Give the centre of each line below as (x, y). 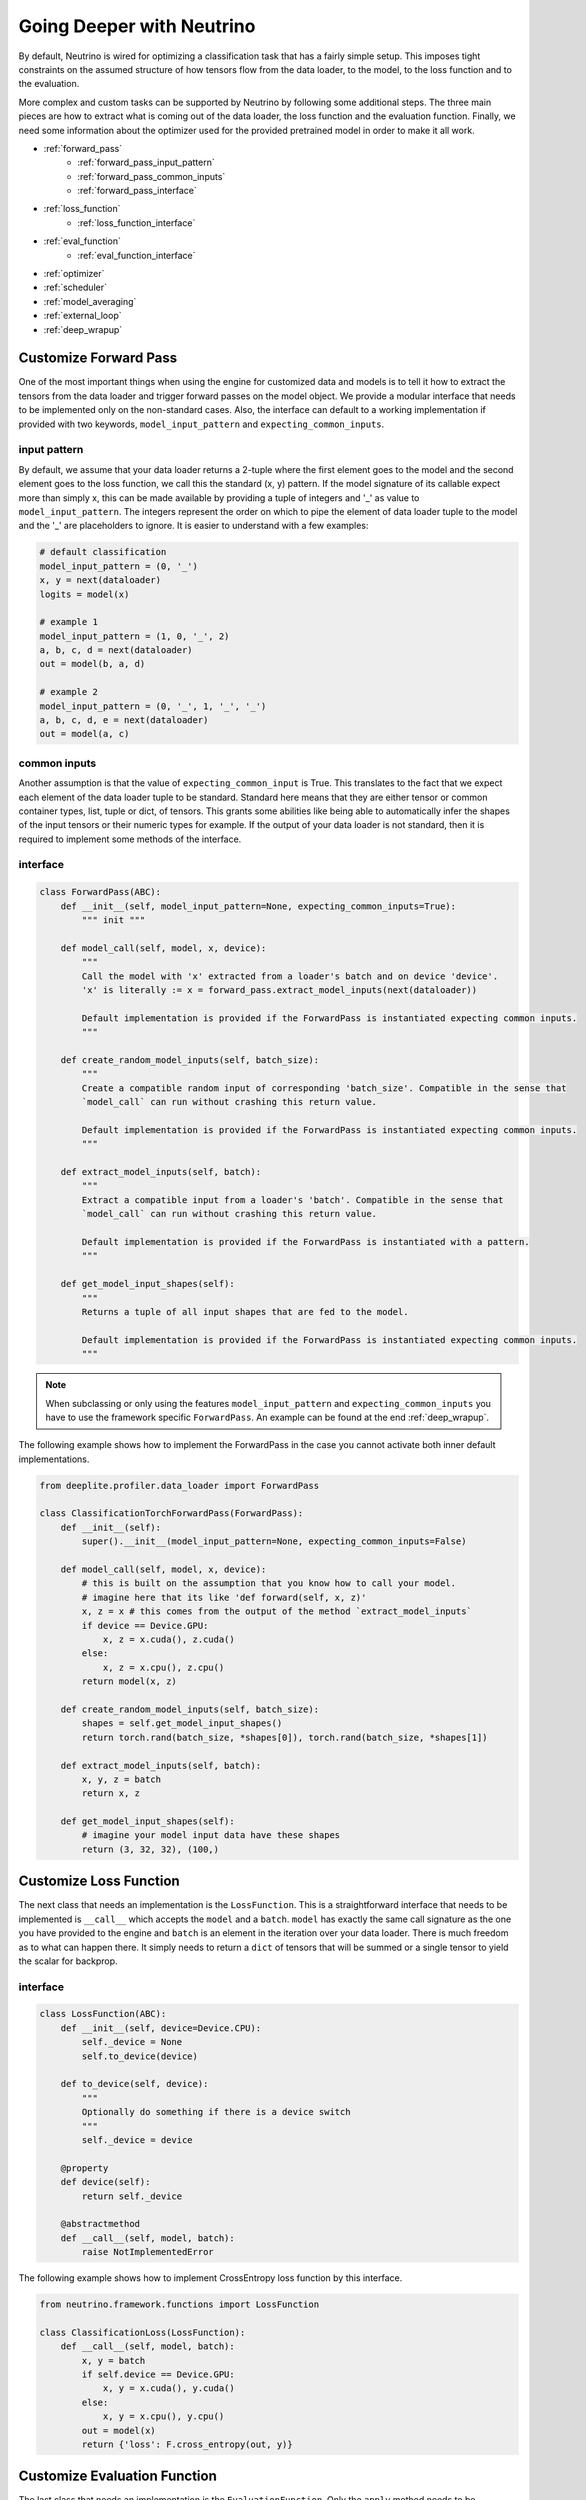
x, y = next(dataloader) (100, 580)
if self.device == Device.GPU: (158, 2374)
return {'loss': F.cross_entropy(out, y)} (187, 2444)
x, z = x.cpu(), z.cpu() (163, 1667)
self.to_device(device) (140, 2056)
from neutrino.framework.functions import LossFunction (179, 2304)
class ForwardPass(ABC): (100, 892)
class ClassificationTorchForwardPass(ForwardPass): (171, 1513)
